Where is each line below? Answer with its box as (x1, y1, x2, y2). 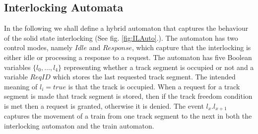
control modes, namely (4, 42, 73, 53)
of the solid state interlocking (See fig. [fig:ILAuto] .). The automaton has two (4, 32, 238, 43)
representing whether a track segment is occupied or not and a (64, 62, 254, 72)
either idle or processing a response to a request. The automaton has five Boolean (4, 52, 252, 62)
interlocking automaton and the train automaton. (4, 121, 154, 131)
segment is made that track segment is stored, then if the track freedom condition (4, 91, 253, 101)
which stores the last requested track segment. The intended (53, 71, 236, 82)
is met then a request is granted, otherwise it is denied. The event (4, 100, 204, 111)
